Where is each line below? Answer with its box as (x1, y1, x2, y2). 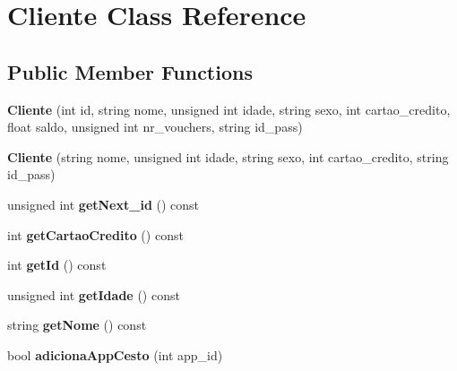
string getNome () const (7, 315, 147, 334)
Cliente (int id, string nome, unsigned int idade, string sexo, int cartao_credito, (7, 99, 451, 118)
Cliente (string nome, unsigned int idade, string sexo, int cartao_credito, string (7, 147, 449, 166)
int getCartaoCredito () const (7, 225, 184, 244)
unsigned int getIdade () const (7, 285, 180, 304)
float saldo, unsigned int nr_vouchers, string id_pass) (7, 117, 303, 136)
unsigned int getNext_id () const (7, 194, 200, 213)
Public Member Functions (7, 57, 253, 85)
